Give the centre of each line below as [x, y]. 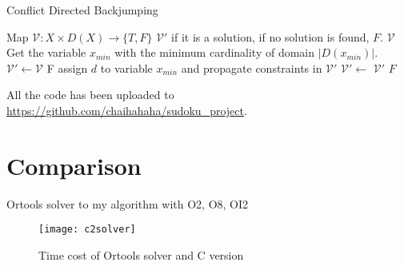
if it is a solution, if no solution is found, [270, 36]
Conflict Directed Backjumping [82, 10]
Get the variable [46, 52]
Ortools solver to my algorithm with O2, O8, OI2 [128, 203]
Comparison [74, 165]
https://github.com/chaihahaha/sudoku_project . [127, 110]
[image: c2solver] [87, 230]
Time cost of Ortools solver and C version [141, 254]
